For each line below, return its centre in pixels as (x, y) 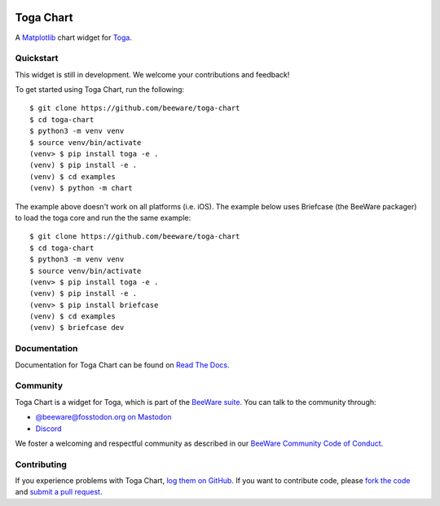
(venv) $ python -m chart (81, 188)
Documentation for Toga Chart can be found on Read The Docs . (122, 365)
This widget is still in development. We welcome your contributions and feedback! (152, 74)
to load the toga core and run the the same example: (103, 218)
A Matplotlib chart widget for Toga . (73, 37)
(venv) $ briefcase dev (77, 328)
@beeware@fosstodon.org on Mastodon (103, 417)
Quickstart (37, 59)
